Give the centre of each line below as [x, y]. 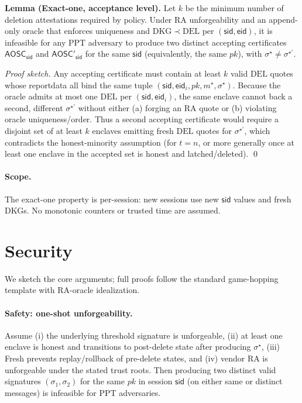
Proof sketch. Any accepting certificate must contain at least [113, 73]
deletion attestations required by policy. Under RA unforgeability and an [135, 19]
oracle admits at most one [51, 96]
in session [155, 381]
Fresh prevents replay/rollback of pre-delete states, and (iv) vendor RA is [136, 358]
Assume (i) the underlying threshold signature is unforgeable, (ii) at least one [144, 335]
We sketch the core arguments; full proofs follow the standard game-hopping [142, 278]
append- [283, 19]
